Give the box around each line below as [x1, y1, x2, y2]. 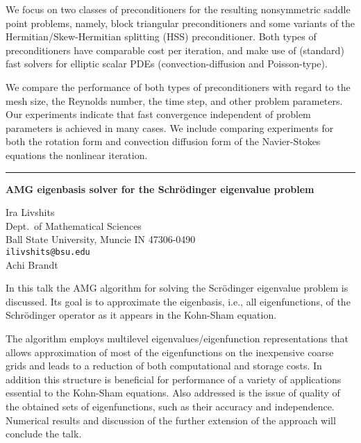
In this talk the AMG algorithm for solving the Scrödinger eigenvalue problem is [6, 281, 349, 295]
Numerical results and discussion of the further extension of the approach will [6, 412, 336, 427]
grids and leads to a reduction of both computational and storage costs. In [6, 358, 322, 373]
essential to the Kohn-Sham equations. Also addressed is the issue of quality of [6, 385, 340, 400]
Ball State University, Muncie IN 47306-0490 [6, 232, 196, 246]
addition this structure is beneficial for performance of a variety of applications [6, 371, 342, 386]
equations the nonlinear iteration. [6, 147, 148, 162]
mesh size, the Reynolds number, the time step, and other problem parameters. [6, 93, 343, 108]
